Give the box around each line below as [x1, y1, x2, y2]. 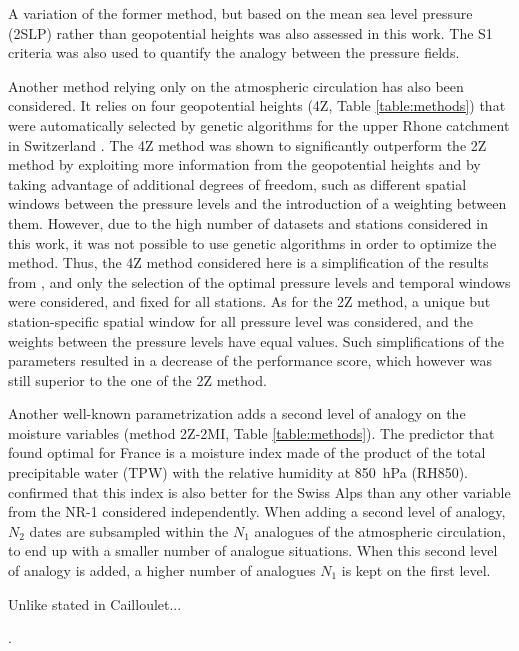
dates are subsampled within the [29, 520, 229, 541]
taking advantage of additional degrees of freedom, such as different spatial [8, 173, 467, 194]
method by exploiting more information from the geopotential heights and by [8, 154, 481, 175]
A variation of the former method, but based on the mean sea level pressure [8, 3, 473, 23]
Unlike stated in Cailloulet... [8, 593, 182, 614]
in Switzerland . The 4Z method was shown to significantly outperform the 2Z [8, 134, 487, 155]
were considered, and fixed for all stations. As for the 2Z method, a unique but [8, 291, 491, 312]
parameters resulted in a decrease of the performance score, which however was [8, 350, 493, 371]
